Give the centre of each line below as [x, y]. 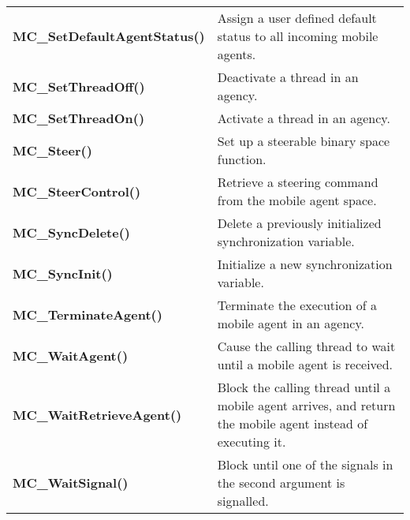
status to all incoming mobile [298, 36]
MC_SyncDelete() [71, 232]
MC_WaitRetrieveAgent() [97, 414]
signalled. [243, 501]
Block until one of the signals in [305, 464]
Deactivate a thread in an [288, 77]
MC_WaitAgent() [71, 355]
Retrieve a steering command [298, 182]
